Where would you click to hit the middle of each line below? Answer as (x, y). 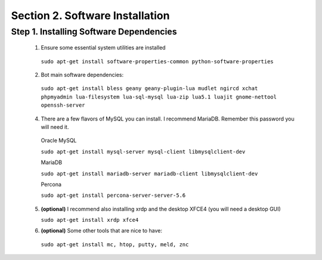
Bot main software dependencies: (82, 75)
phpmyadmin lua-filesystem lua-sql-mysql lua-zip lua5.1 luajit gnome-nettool (159, 97)
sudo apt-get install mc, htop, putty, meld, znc (115, 244)
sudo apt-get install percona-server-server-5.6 (113, 196)
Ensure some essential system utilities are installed (103, 48)
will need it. (55, 127)
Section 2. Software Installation (90, 16)
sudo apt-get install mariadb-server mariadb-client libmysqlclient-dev (149, 174)
